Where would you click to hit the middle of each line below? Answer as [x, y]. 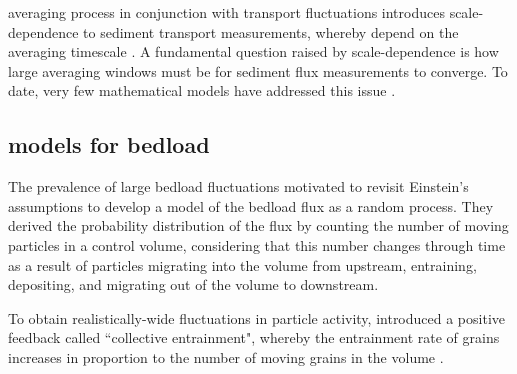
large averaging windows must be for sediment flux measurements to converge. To [258, 70]
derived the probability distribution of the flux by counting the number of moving [258, 225]
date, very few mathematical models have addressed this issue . [202, 90]
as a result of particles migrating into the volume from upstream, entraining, [242, 264]
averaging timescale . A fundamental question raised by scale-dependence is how [253, 51]
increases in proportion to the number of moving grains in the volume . [226, 356]
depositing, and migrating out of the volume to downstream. [193, 284]
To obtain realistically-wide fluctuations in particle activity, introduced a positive [257, 317]
